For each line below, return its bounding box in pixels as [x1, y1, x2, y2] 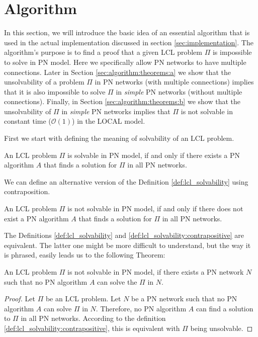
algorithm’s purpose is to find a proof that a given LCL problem [4, 47, 202, 57]
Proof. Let [4, 293, 35, 304]
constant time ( [4, 116, 51, 126]
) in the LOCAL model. [72, 116, 145, 126]
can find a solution [196, 303, 253, 313]
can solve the [97, 276, 137, 287]
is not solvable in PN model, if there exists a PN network [67, 267, 244, 277]
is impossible [212, 47, 252, 57]
